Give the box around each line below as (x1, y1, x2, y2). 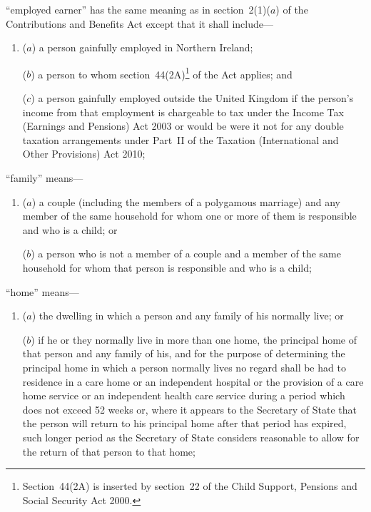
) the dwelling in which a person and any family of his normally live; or (31, 308, 344, 323)
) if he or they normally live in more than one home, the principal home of (31, 332, 357, 347)
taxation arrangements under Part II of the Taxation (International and (22, 132, 339, 147)
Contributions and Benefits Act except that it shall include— (6, 16, 273, 31)
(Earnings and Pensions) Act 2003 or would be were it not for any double (22, 118, 344, 133)
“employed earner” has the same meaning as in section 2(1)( (6, 2, 270, 16)
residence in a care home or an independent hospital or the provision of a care (22, 374, 364, 389)
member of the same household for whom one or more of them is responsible (22, 208, 357, 223)
